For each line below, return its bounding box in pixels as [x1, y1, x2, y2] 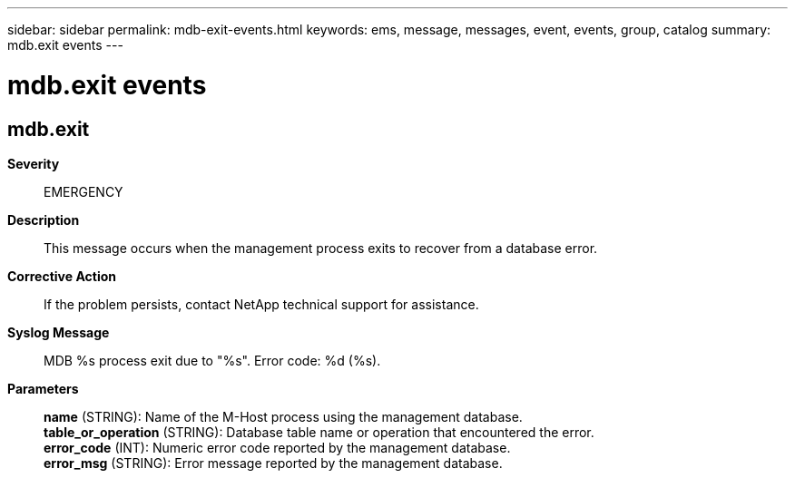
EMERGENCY [44, 183, 123, 200]
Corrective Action [7, 268, 116, 284]
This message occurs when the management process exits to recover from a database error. [44, 239, 598, 256]
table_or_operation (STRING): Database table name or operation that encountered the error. [44, 424, 594, 440]
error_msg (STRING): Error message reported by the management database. [44, 454, 503, 471]
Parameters [7, 380, 79, 396]
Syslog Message [7, 324, 110, 340]
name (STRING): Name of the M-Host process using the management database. [44, 408, 523, 424]
